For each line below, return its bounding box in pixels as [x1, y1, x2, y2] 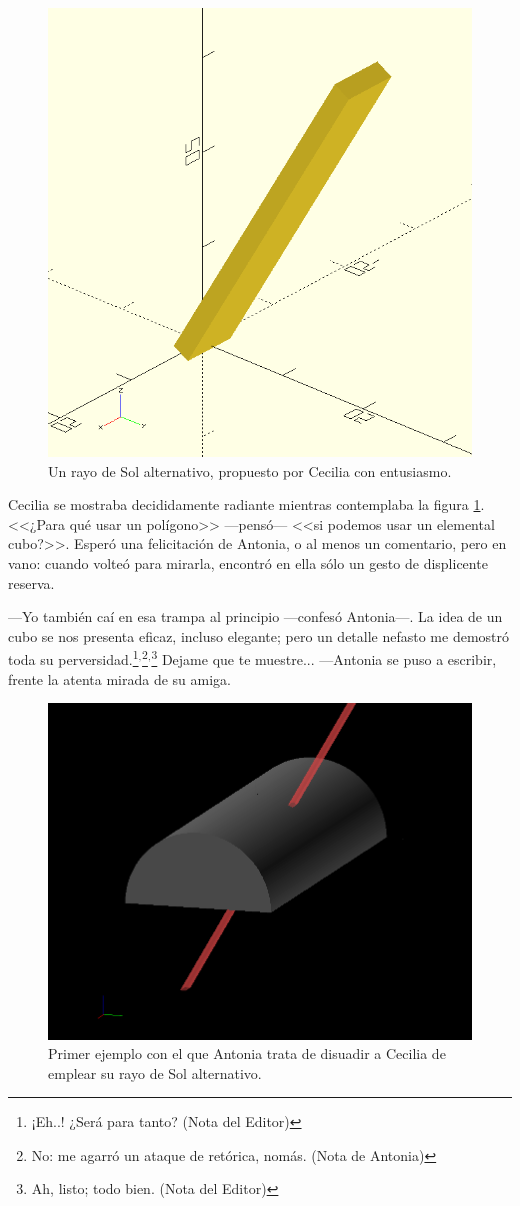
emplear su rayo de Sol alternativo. [48, 1062, 262, 1083]
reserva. [8, 572, 55, 593]
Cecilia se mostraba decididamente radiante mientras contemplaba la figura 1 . [8, 494, 485, 515]
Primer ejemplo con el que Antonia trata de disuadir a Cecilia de [48, 1043, 446, 1064]
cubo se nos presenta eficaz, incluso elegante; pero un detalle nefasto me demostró [8, 625, 510, 646]
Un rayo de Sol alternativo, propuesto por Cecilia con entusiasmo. [48, 460, 452, 481]
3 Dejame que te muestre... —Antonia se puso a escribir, [151, 646, 497, 670]
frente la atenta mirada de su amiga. [8, 668, 231, 689]
